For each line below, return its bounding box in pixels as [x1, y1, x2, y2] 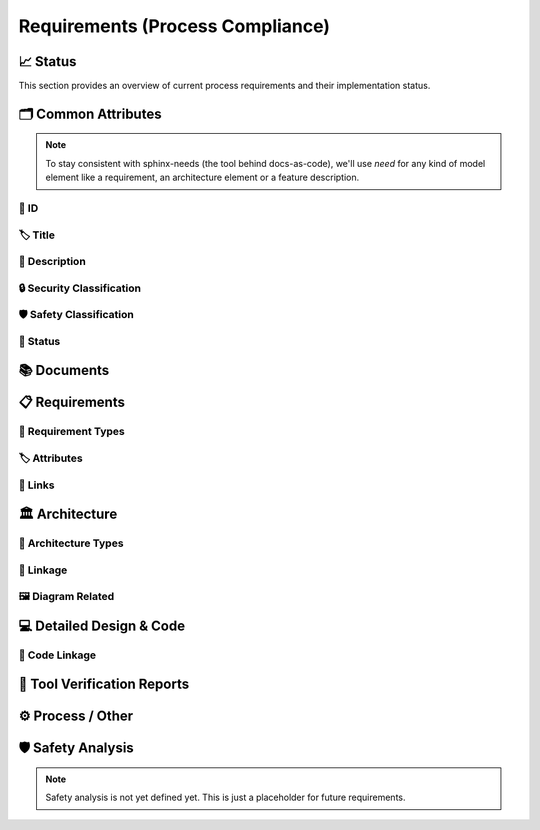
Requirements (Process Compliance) [18, 15, 330, 37]
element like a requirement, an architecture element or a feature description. [45, 171, 360, 184]
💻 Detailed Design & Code [18, 617, 185, 634]
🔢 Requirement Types [18, 425, 125, 439]
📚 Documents [18, 362, 110, 379]
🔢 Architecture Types [18, 536, 124, 550]
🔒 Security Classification [18, 281, 142, 295]
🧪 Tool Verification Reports [18, 676, 190, 693]
